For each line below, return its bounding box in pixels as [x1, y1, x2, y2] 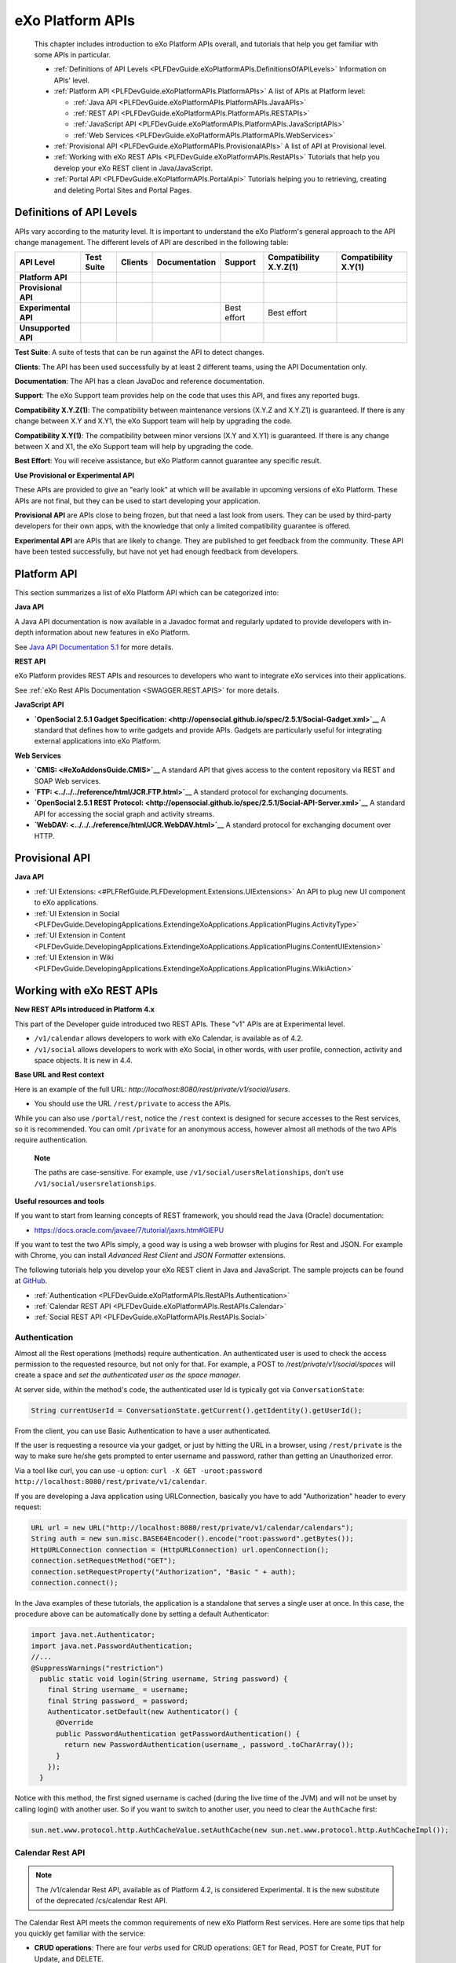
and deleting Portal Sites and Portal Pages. [53, 185, 192, 195]
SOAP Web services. [34, 776, 101, 785]
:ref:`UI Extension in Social [34, 908, 120, 918]
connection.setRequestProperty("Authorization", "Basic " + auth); [31, 1567, 297, 1576]
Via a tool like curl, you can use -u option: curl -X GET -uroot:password [14, 1465, 263, 1475]
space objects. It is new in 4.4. [34, 1056, 133, 1065]
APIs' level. [53, 75, 90, 85]
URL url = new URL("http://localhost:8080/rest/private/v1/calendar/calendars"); [31, 1523, 355, 1533]
